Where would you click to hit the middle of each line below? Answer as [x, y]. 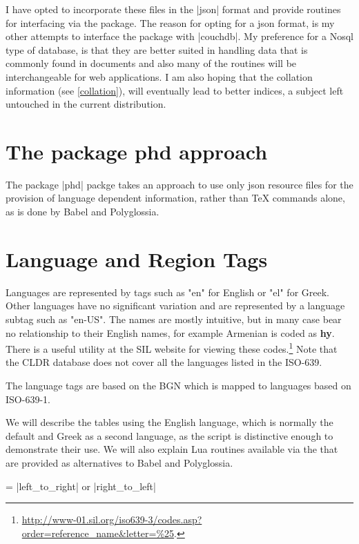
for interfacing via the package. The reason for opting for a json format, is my [170, 22]
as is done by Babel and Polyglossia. [83, 212]
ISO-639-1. [28, 399]
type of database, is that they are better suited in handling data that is [157, 49]
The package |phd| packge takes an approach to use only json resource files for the [179, 184]
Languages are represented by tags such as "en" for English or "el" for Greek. [167, 292]
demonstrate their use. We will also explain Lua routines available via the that [172, 449]
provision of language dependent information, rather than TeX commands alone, [175, 198]
